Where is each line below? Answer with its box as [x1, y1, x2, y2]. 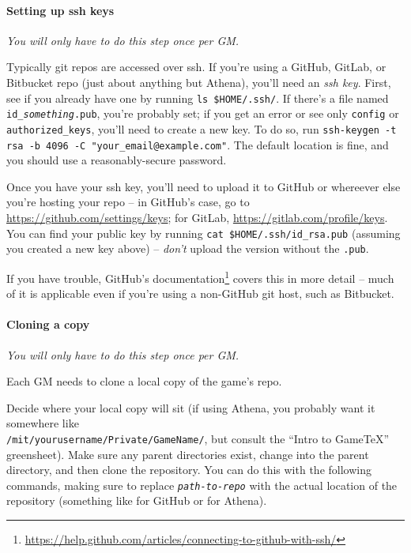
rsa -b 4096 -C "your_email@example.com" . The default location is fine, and [6, 136, 389, 152]
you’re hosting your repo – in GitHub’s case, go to [6, 194, 250, 210]
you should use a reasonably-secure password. [6, 152, 227, 168]
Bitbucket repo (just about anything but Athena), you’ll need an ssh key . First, [6, 73, 391, 90]
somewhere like [6, 415, 79, 431]
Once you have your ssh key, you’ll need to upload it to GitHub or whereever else [6, 178, 401, 194]
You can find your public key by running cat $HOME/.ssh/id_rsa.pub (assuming [6, 224, 401, 241]
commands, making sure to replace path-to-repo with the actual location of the [6, 476, 398, 493]
